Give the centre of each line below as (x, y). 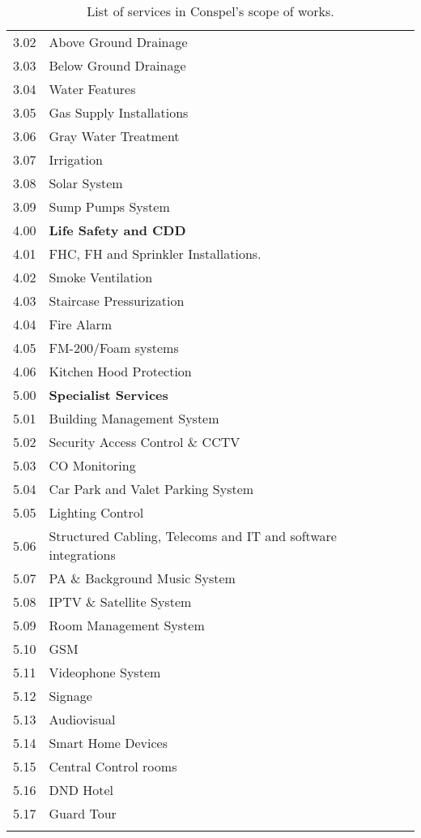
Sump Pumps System (109, 206)
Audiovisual (82, 719)
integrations (82, 554)
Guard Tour (83, 813)
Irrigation (76, 159)
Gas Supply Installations (119, 112)
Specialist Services (108, 395)
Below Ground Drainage (117, 65)
